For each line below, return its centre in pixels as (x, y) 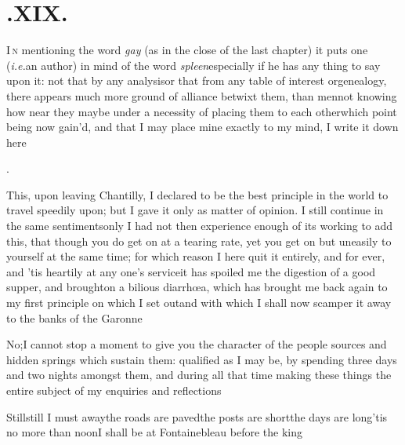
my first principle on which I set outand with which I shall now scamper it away (199, 303)
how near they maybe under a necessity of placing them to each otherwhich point (202, 111)
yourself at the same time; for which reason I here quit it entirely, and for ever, (196, 256)
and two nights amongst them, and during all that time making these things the (199, 375)
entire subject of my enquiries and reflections (114, 390)
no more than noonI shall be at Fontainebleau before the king (154, 432)
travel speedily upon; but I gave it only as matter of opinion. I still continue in (195, 210)
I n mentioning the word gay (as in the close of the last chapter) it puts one (187, 50)
